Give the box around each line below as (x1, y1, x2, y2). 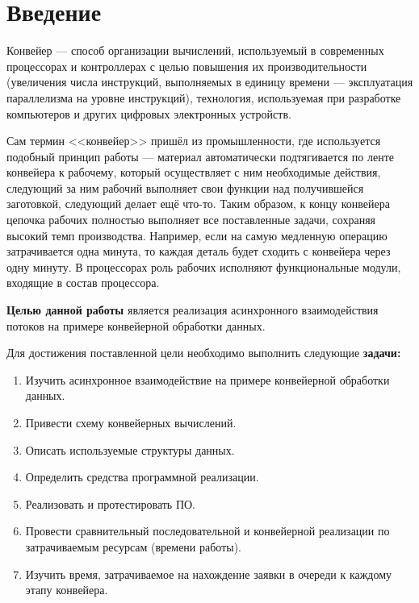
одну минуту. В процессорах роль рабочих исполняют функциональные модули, (6, 258, 401, 275)
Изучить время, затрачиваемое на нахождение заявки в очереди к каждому (25, 565, 392, 582)
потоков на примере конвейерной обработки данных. (6, 317, 266, 334)
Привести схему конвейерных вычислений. (25, 414, 237, 430)
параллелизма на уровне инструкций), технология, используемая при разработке (6, 89, 401, 106)
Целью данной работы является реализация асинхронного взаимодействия (6, 301, 379, 318)
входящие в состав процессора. (6, 274, 160, 291)
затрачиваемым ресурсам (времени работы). (25, 538, 242, 555)
